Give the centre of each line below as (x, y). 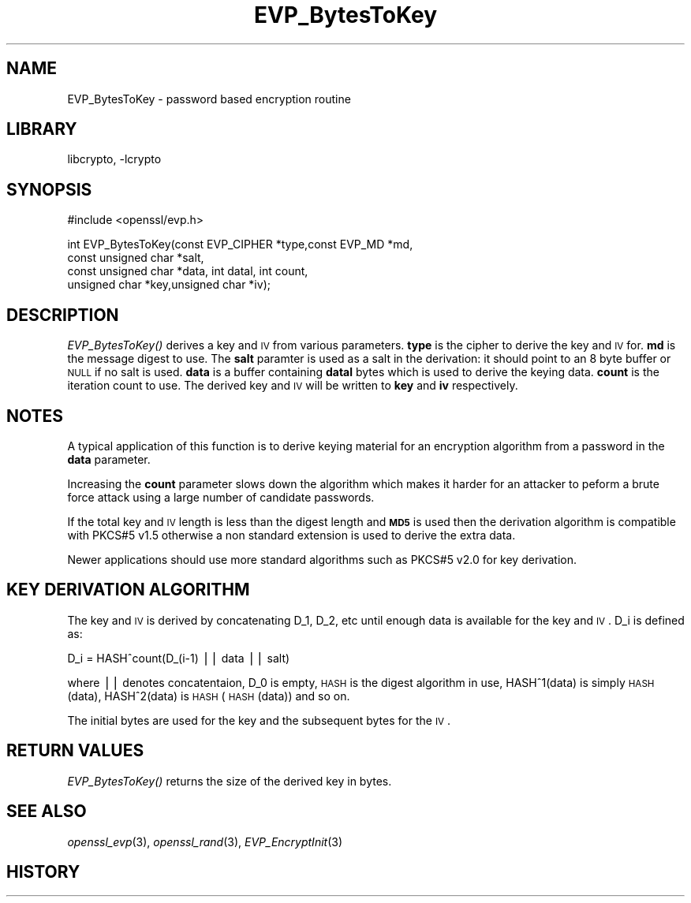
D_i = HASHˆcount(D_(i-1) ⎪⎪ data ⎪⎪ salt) (179, 658)
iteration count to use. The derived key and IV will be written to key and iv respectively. (293, 386)
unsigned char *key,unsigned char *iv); (169, 285)
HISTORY (43, 871)
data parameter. (109, 459)
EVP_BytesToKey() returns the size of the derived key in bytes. (230, 781)
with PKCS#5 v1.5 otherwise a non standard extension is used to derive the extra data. (291, 535)
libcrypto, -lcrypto (114, 159)
